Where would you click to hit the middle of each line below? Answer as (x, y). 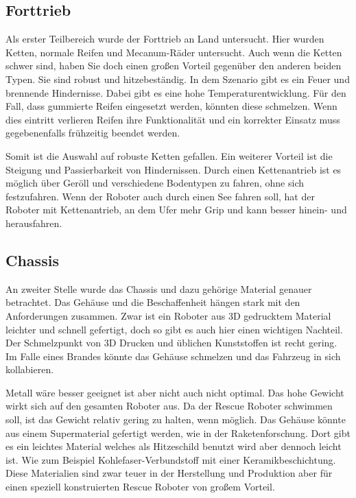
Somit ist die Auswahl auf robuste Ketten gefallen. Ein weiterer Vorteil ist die (169, 155)
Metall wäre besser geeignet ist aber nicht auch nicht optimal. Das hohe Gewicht (175, 392)
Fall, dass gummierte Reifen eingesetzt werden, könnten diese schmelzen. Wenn (171, 106)
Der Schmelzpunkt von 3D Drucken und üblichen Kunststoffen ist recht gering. (171, 343)
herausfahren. (34, 223)
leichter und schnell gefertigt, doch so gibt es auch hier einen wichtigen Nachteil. (174, 329)
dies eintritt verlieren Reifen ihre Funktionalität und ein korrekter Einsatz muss (173, 119)
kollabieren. (30, 369)
